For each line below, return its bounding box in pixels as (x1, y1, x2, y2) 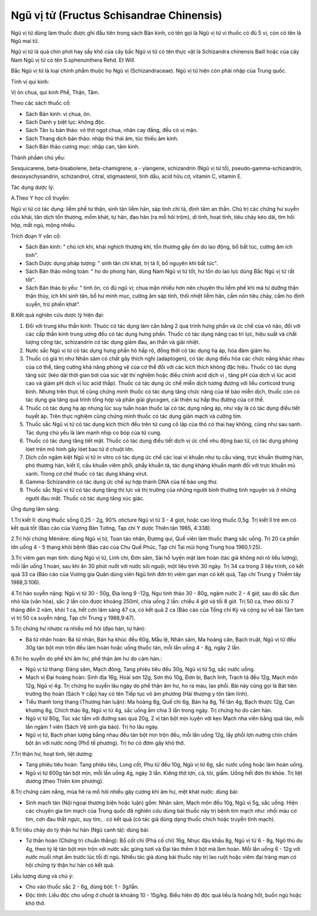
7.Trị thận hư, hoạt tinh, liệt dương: (11, 750, 93, 757)
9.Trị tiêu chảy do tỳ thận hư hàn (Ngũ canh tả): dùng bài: (11, 826, 150, 833)
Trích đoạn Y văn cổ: (11, 232, 62, 239)
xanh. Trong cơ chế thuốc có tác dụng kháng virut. (25, 470, 149, 477)
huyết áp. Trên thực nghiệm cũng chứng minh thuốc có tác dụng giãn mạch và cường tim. (25, 413, 242, 420)
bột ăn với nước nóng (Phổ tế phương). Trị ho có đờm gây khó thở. (25, 739, 186, 746)
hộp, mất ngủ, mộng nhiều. (11, 222, 76, 229)
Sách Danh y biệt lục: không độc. (25, 119, 106, 126)
